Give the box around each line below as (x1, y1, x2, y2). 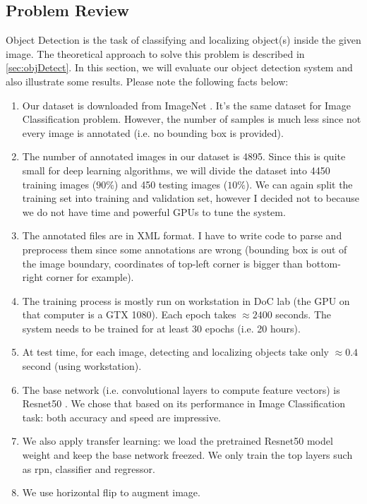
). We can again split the (245, 176, 353, 191)
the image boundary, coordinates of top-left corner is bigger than (22, 256, 303, 270)
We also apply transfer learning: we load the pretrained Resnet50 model (22, 433, 333, 448)
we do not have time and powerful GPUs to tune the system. (22, 204, 286, 219)
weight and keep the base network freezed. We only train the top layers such (22, 448, 353, 462)
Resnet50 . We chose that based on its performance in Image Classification (22, 396, 346, 411)
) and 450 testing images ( (114, 176, 228, 191)
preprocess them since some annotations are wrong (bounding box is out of (22, 241, 347, 256)
